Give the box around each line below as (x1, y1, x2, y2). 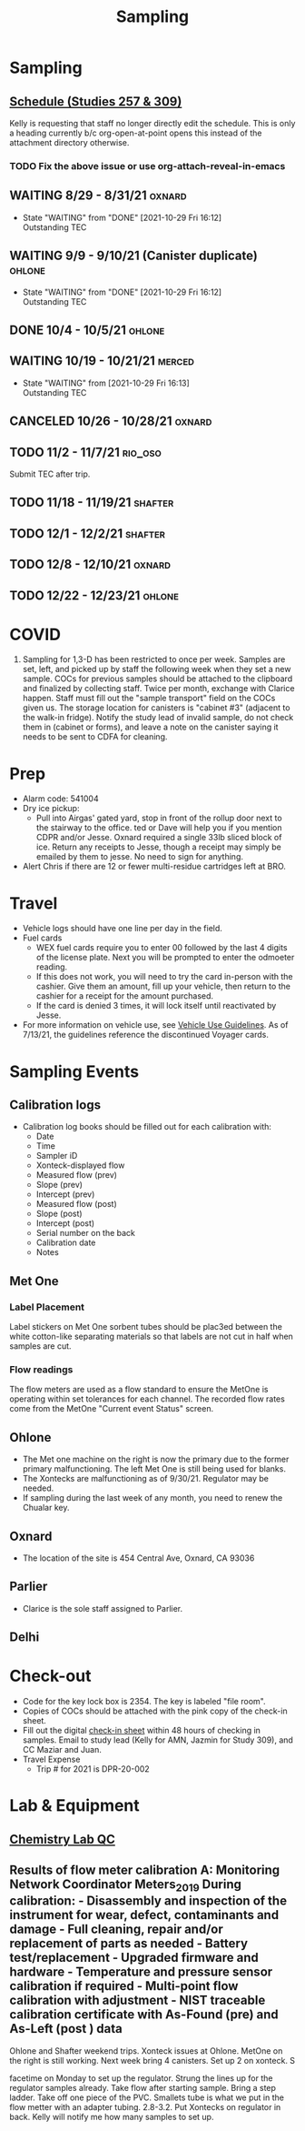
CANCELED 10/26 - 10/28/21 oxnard (9, 414, 212, 429)
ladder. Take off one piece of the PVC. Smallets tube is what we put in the (9, 2092, 284, 2103)
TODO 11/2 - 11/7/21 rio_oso (9, 444, 162, 460)
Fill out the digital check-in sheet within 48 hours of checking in (22, 1725, 261, 1736)
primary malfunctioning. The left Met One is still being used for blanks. (22, 1463, 286, 1474)
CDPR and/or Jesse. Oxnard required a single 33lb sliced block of (35, 832, 282, 843)
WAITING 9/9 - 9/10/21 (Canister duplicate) (9, 248, 259, 264)
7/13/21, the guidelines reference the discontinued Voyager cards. (22, 1030, 270, 1040)
